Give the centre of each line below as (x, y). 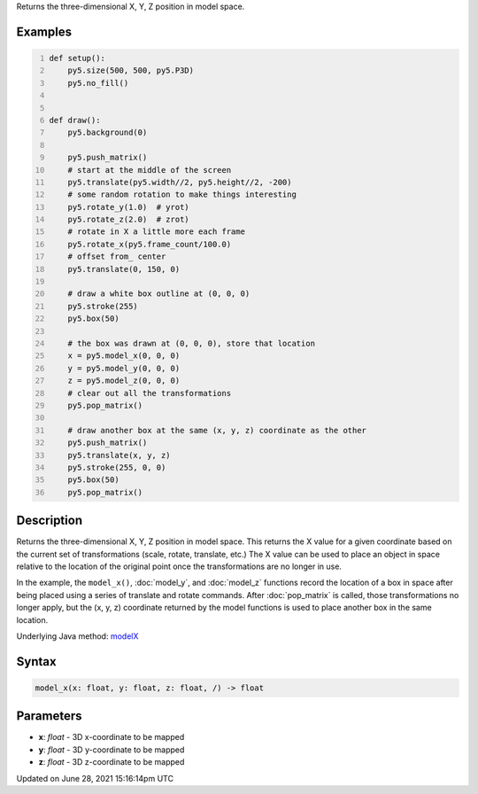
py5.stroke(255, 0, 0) (117, 467)
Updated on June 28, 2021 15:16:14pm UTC (95, 778)
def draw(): (75, 120)
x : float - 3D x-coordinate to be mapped (112, 737)
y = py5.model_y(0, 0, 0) (124, 368)
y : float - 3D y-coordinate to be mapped (112, 750)
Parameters (49, 716)
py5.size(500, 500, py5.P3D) (131, 70)
